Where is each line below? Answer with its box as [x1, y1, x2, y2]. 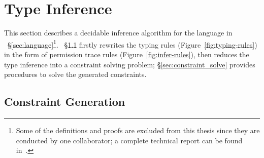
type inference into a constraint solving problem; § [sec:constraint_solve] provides [4, 59, 255, 69]
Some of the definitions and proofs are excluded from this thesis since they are [16, 125, 260, 135]
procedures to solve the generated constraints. [4, 69, 147, 80]
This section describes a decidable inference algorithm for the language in [4, 27, 233, 38]
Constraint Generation [4, 94, 125, 109]
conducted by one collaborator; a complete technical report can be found [16, 135, 243, 145]
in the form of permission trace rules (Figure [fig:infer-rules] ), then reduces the [4, 49, 249, 59]
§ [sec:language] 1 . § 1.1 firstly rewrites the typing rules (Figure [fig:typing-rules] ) [7, 37, 257, 50]
